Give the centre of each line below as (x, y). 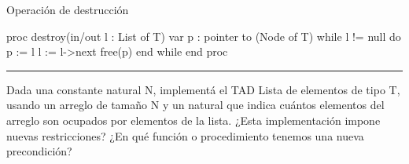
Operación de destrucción (68, 9)
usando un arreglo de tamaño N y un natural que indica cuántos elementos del (195, 105)
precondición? (39, 151)
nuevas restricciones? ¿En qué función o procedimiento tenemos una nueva (185, 135)
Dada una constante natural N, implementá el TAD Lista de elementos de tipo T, (203, 89)
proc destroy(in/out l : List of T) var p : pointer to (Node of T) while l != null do (204, 36)
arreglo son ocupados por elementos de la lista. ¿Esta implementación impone (193, 120)
